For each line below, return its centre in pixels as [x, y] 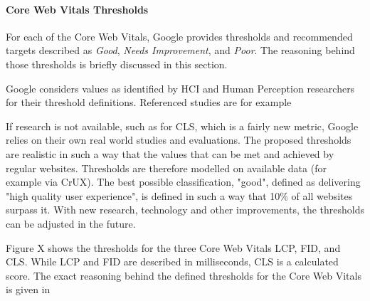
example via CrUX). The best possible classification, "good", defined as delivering [183, 182]
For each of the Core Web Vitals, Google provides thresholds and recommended [179, 36]
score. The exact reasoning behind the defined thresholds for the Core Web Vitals [184, 275]
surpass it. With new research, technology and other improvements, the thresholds [185, 210]
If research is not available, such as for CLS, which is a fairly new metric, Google [182, 126]
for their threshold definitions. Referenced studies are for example [149, 102]
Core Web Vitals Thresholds [77, 9]
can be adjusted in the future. [71, 223]
